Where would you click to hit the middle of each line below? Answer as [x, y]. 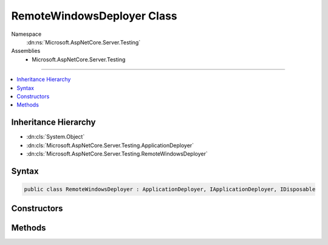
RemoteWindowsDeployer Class [94, 16]
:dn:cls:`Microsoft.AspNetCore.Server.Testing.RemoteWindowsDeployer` [117, 154]
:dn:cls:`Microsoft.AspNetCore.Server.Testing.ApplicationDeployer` [110, 145]
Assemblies [26, 51]
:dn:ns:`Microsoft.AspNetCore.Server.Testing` [84, 42]
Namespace [26, 34]
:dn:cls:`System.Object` [56, 137]
